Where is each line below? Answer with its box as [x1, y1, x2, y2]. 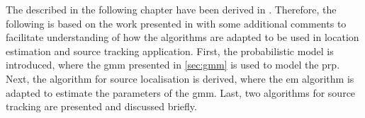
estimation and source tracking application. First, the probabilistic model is [6, 43, 334, 58]
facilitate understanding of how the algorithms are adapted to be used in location [6, 30, 359, 45]
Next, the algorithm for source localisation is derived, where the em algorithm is [6, 71, 354, 85]
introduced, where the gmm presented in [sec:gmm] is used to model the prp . [6, 57, 340, 72]
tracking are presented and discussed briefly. [6, 99, 197, 114]
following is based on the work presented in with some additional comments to [6, 16, 347, 30]
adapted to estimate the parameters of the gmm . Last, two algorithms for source [6, 85, 356, 100]
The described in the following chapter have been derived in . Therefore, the [6, 2, 337, 16]
